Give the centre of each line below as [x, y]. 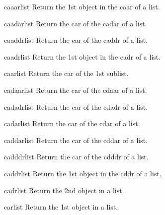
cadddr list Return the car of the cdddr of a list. [76, 157]
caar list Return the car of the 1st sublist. [66, 73]
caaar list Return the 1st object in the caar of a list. [82, 6]
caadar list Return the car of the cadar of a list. [76, 23]
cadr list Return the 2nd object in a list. [64, 190]
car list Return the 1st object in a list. [61, 207]
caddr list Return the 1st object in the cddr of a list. [83, 173]
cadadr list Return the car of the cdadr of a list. [76, 107]
